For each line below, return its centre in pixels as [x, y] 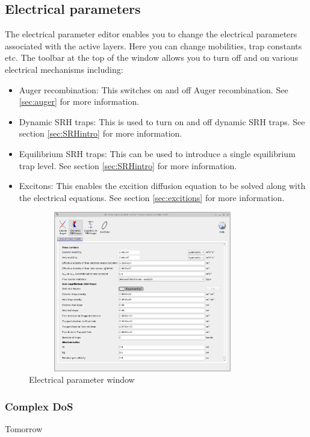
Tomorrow [24, 429]
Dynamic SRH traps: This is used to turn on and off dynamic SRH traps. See [162, 121]
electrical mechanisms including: [64, 69]
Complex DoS [39, 406]
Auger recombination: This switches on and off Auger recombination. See [153, 89]
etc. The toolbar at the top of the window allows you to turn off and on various [152, 57]
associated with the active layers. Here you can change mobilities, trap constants [153, 45]
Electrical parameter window [82, 380]
